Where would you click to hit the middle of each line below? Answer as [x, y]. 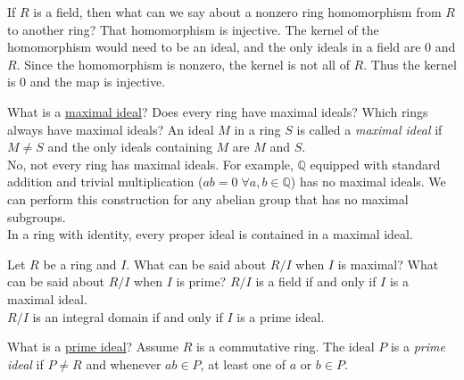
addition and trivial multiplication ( [105, 182]
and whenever [124, 363]
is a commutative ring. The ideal [285, 347]
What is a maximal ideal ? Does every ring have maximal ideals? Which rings [218, 111]
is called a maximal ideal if [369, 129]
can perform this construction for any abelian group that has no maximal [208, 198]
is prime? [201, 281]
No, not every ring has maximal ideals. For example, [150, 164]
